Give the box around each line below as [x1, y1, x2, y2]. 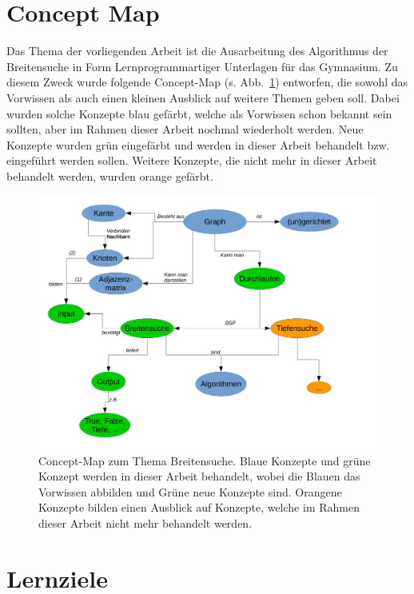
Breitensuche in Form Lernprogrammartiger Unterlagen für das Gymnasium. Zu [6, 58, 398, 74]
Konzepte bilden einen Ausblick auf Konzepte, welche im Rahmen [38, 499, 360, 516]
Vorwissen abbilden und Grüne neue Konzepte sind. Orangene [38, 483, 342, 500]
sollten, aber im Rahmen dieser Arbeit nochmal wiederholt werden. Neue [6, 121, 364, 138]
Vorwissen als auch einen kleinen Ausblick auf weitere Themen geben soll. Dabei [6, 89, 400, 106]
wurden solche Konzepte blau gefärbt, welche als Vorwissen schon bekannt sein [6, 105, 392, 122]
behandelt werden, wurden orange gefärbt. [6, 167, 213, 184]
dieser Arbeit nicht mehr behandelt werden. [38, 515, 253, 532]
